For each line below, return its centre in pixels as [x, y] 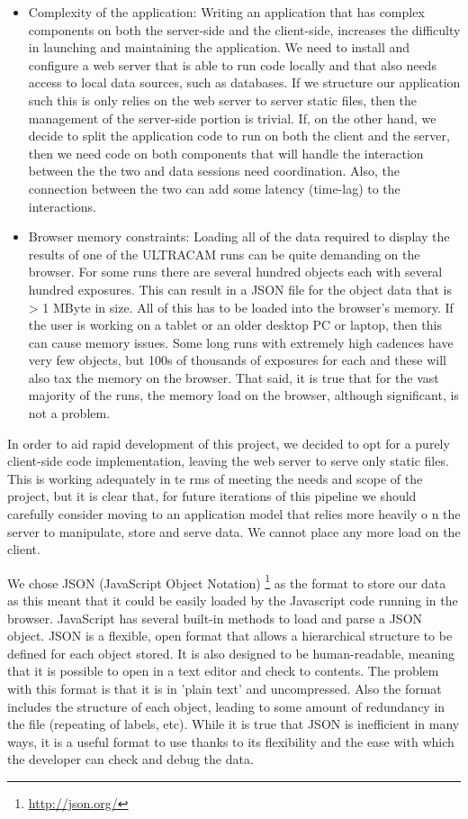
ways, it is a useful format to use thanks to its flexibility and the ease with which [231, 741]
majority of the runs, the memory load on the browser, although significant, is [243, 395]
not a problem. [69, 413]
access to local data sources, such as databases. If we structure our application [244, 82]
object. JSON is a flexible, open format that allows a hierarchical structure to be [230, 636]
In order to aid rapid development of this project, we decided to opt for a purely [229, 443]
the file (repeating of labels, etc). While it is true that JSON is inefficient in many [234, 724]
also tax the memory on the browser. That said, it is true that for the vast [234, 377]
